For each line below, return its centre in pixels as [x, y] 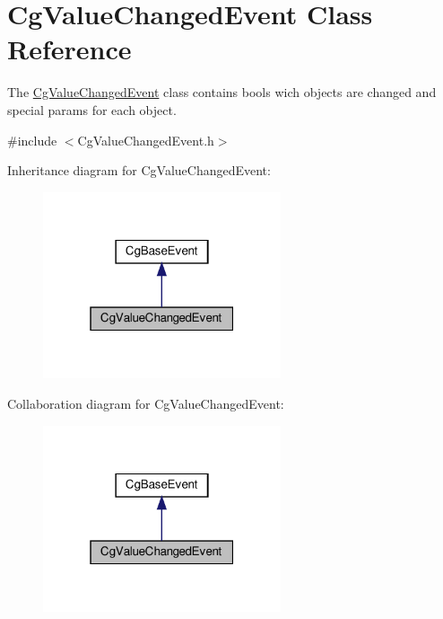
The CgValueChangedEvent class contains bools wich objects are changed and [222, 92]
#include [32, 140]
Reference [69, 49]
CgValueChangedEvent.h [146, 140]
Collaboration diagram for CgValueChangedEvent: [146, 404]
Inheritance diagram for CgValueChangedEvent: [139, 170]
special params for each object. [92, 109]
